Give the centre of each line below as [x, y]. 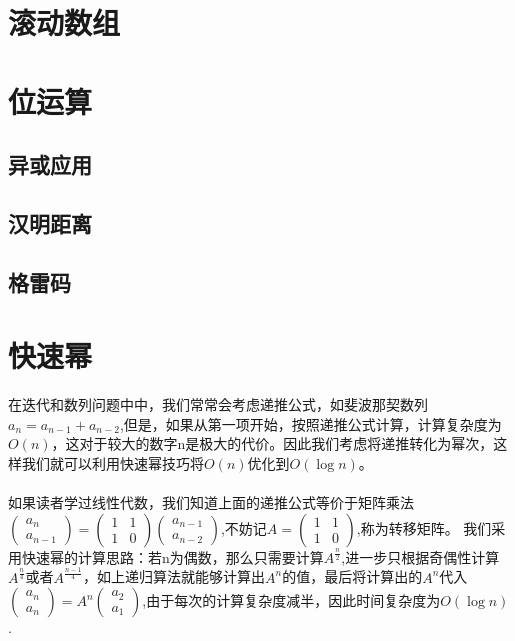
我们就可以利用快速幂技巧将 [112, 462]
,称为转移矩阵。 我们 [424, 527]
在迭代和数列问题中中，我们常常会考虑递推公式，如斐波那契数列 [218, 404]
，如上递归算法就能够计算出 [174, 576]
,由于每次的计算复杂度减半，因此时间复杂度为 [291, 600]
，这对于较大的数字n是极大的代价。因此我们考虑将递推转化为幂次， [272, 443]
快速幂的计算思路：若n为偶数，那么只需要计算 [172, 556]
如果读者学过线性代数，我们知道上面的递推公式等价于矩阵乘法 [211, 502]
